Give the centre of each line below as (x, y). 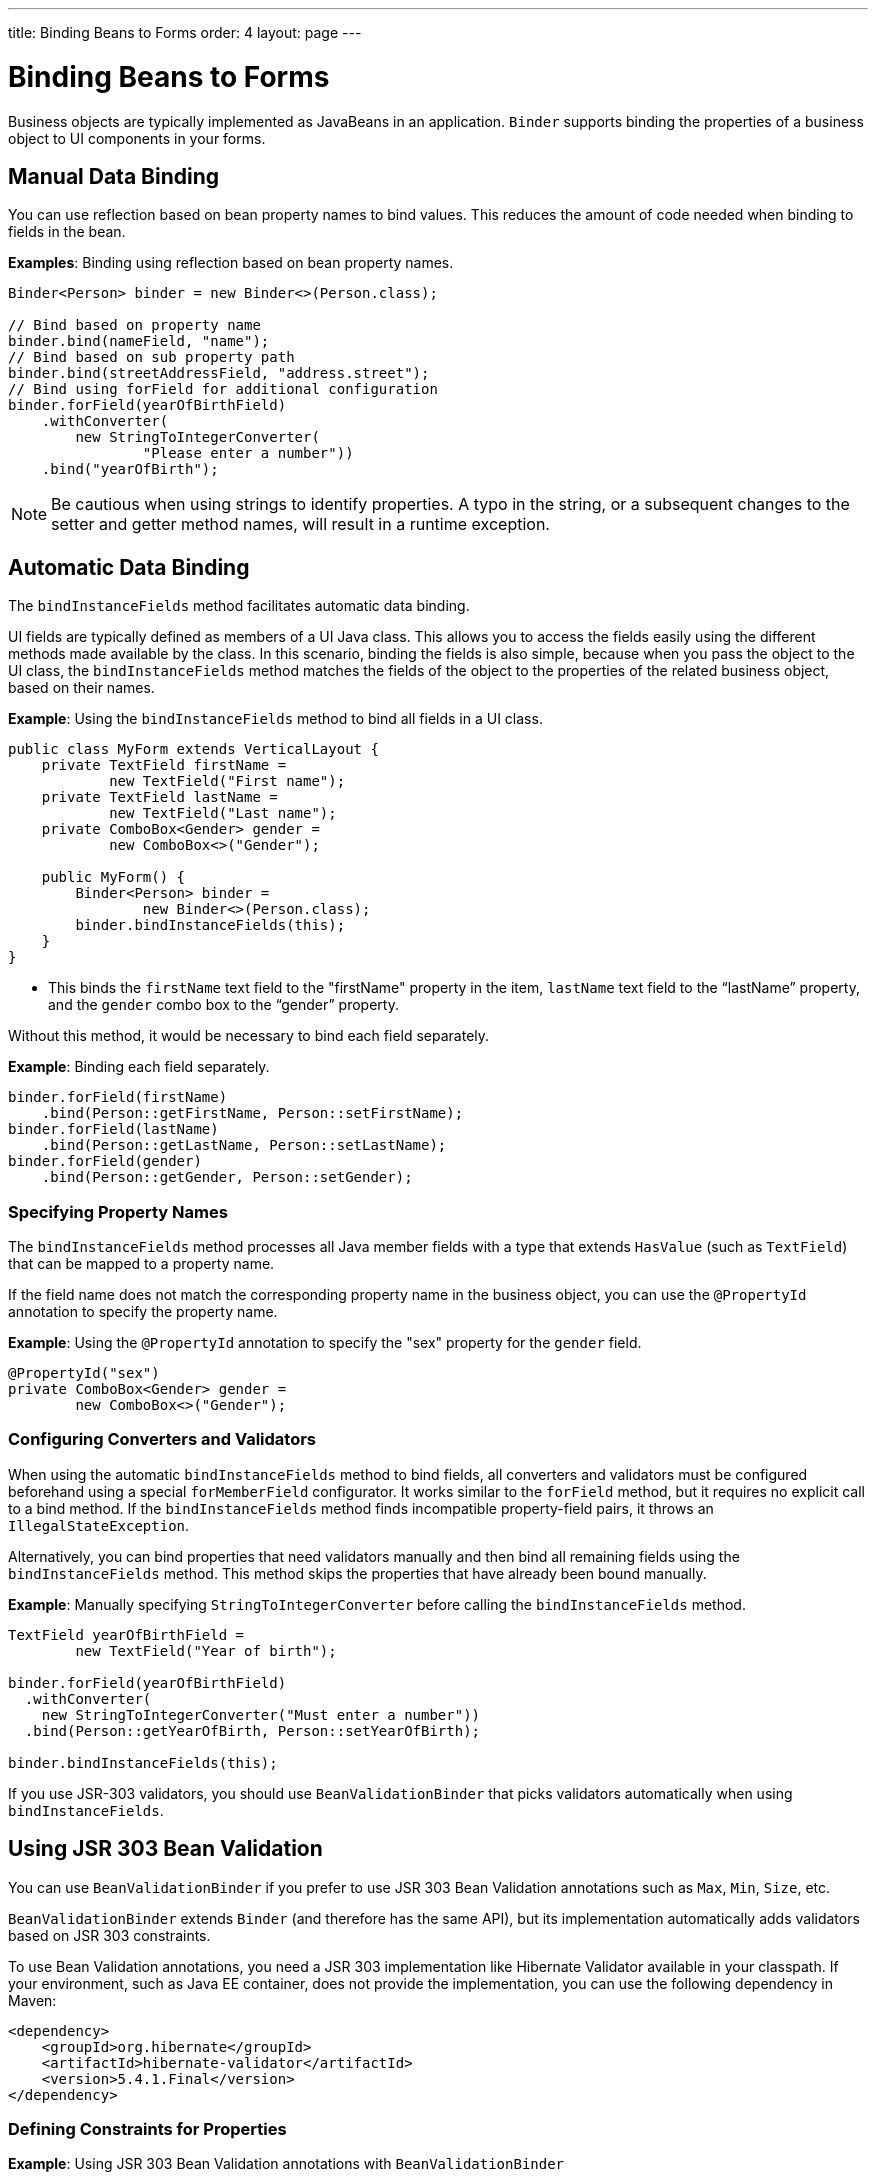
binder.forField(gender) (105, 1161)
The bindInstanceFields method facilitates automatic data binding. (239, 606)
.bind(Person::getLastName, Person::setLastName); (244, 1145)
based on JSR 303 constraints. (109, 1935)
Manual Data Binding (114, 176)
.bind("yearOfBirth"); (130, 469)
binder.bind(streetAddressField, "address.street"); (219, 373)
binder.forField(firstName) (118, 1097)
